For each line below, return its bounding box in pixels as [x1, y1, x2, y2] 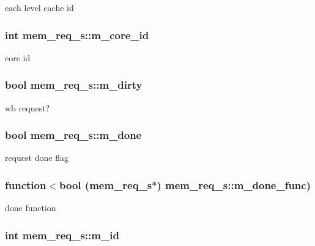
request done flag [5, 151, 69, 164]
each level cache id [5, 1, 74, 13]
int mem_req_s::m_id [5, 227, 119, 242]
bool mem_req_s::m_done [5, 127, 142, 143]
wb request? [5, 101, 50, 114]
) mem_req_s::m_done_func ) [157, 177, 311, 192]
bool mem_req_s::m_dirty [5, 77, 143, 92]
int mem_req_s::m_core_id [5, 27, 149, 42]
